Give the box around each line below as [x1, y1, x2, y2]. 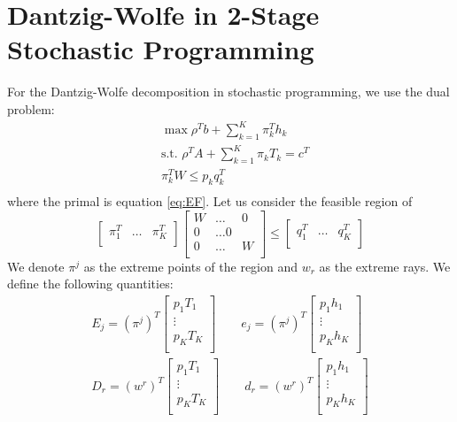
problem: [7, 99, 55, 118]
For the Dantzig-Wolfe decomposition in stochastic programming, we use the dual [7, 82, 450, 101]
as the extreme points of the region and [83, 257, 298, 275]
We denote [7, 257, 65, 275]
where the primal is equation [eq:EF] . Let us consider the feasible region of [7, 192, 413, 211]
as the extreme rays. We [319, 257, 451, 275]
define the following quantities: [7, 274, 174, 293]
